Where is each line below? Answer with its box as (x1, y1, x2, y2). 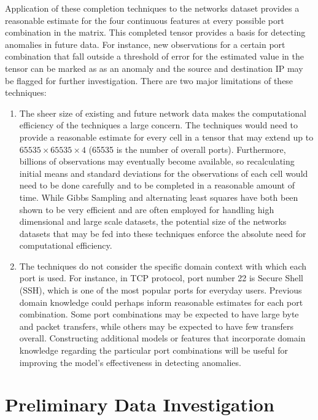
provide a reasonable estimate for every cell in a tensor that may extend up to (19, 130, 314, 143)
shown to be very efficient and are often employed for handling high (19, 203, 274, 216)
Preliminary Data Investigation (5, 392, 274, 417)
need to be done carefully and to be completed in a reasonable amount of (19, 179, 295, 192)
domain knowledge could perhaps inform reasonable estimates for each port (19, 295, 303, 308)
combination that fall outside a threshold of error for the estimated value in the (5, 50, 304, 63)
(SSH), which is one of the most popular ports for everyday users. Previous (19, 284, 302, 297)
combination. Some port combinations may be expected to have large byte (19, 308, 299, 321)
